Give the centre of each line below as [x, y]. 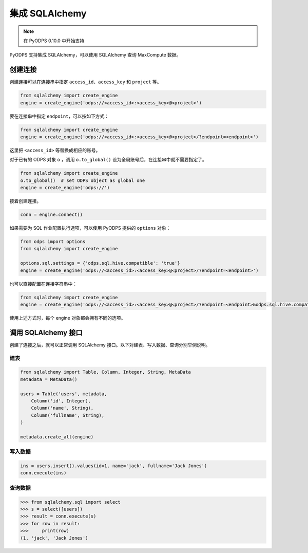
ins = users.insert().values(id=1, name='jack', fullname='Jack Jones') [114, 466]
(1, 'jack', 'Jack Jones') [54, 538]
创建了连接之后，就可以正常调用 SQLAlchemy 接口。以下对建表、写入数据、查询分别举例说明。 [110, 345]
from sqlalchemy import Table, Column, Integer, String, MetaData [105, 372]
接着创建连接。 [25, 201]
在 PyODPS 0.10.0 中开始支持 [54, 41]
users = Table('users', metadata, [64, 394]
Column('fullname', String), [68, 415]
